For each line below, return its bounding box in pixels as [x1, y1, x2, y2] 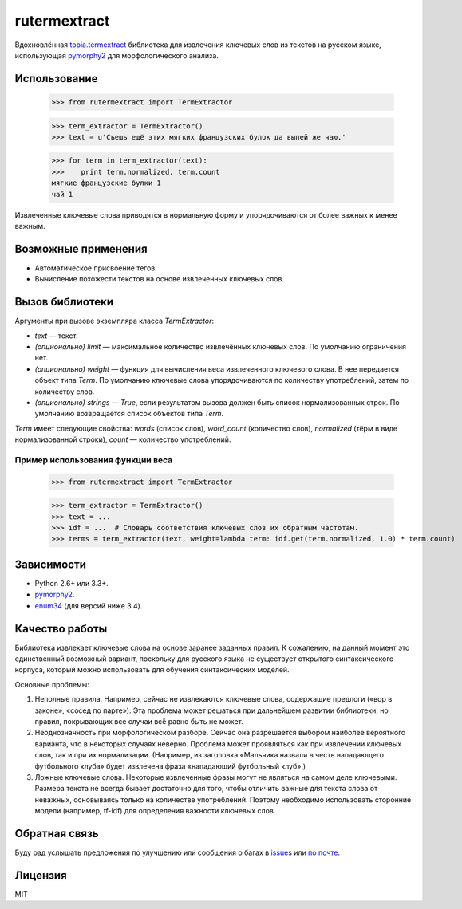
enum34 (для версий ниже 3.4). [34, 600, 143, 610]
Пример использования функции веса [14, 454, 173, 466]
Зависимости [14, 557, 87, 571]
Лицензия [14, 868, 67, 882]
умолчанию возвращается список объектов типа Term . [34, 409, 224, 419]
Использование [14, 72, 98, 85]
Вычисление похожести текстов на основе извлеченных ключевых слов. [34, 274, 285, 284]
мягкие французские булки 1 [51, 179, 161, 187]
